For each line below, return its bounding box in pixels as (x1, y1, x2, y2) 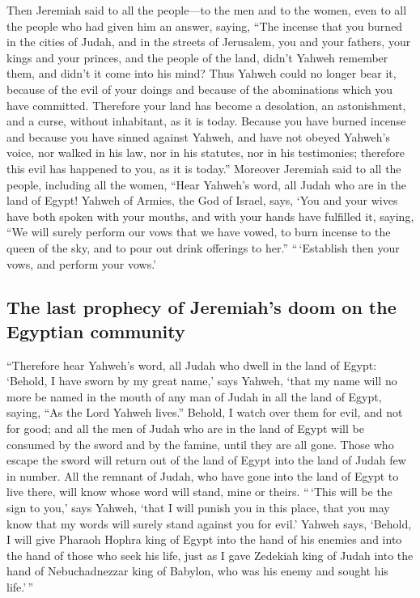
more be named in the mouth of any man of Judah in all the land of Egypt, (6, 388, 382, 405)
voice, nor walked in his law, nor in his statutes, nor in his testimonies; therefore (6, 144, 405, 161)
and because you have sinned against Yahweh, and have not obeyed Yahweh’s (6, 128, 390, 145)
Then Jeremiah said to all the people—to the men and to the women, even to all (6, 2, 407, 18)
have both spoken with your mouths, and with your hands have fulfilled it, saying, (6, 207, 414, 224)
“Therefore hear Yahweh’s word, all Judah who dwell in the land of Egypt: (6, 356, 377, 373)
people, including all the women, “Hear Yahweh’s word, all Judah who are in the (6, 176, 406, 193)
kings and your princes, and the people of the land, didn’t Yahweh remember (6, 49, 388, 66)
